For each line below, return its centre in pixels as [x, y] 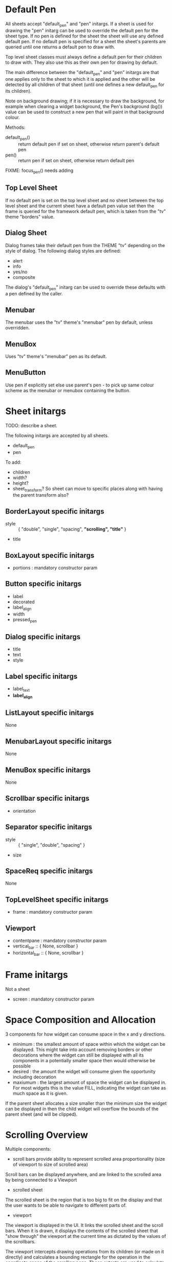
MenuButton [26, 372]
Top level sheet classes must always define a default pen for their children [84, 57]
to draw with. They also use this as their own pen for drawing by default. [82, 62]
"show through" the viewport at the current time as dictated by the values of [86, 1236]
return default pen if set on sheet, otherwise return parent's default [89, 144]
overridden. [17, 328]
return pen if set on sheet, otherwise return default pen [76, 161]
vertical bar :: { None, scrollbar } [45, 947]
